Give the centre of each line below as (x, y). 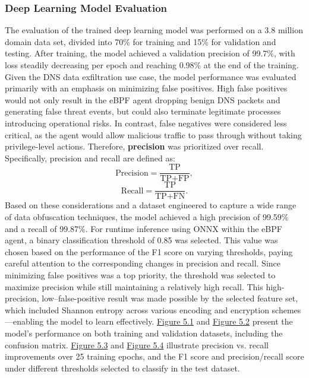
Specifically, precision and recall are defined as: (90, 158)
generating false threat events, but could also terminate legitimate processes (143, 111)
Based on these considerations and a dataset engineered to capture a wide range (151, 205)
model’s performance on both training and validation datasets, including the (144, 333)
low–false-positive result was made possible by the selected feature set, (170, 298)
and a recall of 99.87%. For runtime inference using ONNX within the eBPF (144, 228)
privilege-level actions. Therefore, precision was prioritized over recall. (134, 146)
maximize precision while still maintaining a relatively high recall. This (134, 286)
